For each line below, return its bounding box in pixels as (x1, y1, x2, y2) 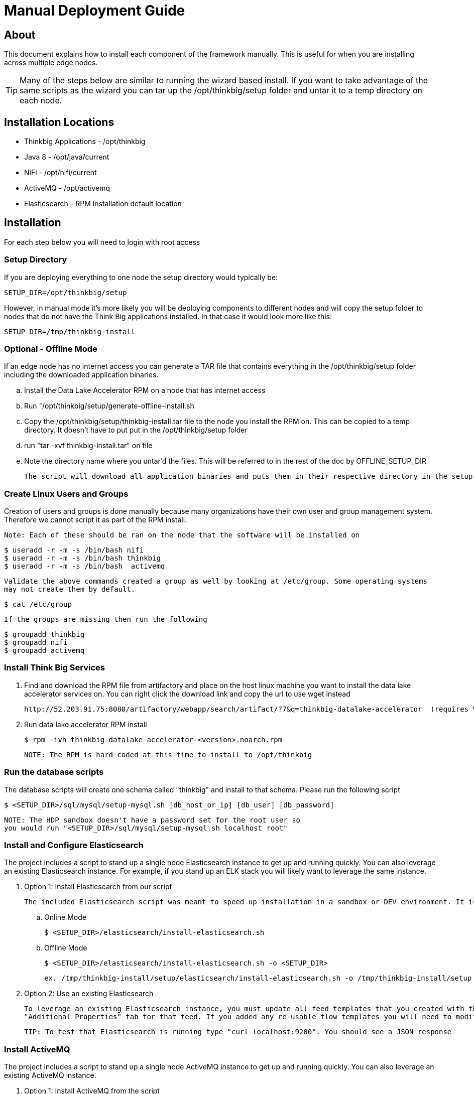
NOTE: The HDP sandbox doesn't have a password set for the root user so (4, 815, 301, 824)
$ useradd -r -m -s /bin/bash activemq (4, 562, 165, 571)
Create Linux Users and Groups (4, 488, 129, 499)
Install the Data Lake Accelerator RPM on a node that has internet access (24, 386, 266, 395)
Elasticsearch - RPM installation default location (24, 199, 182, 208)
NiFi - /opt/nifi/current (24, 168, 97, 177)
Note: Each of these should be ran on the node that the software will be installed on (4, 531, 360, 539)
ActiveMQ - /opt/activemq (24, 184, 110, 193)
